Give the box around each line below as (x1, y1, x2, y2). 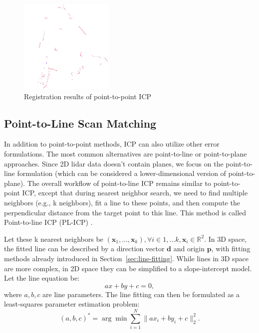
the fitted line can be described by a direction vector (4, 243, 165, 254)
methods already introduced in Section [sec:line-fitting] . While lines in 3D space (4, 253, 249, 264)
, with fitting (211, 243, 251, 254)
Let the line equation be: (4, 273, 80, 283)
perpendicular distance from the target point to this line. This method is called (4, 207, 247, 217)
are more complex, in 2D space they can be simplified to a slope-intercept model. (4, 263, 252, 273)
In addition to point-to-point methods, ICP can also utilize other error (4, 139, 220, 149)
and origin (173, 243, 205, 254)
